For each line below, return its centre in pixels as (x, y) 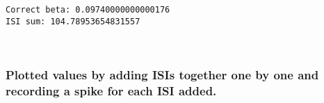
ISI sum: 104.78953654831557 (73, 21)
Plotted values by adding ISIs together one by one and (162, 74)
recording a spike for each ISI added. (111, 90)
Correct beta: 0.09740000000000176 (88, 10)
